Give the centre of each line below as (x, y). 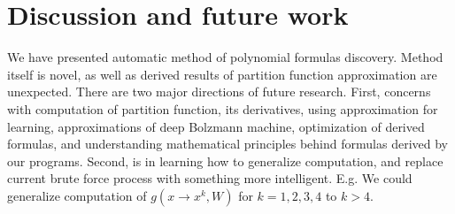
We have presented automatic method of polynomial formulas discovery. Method (225, 57)
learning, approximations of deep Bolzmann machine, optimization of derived (216, 126)
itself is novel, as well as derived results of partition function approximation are (222, 74)
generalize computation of (77, 195)
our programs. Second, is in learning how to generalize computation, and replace (225, 160)
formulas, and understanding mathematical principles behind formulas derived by (227, 144)
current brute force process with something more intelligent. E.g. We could (210, 178)
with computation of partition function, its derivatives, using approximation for (223, 108)
